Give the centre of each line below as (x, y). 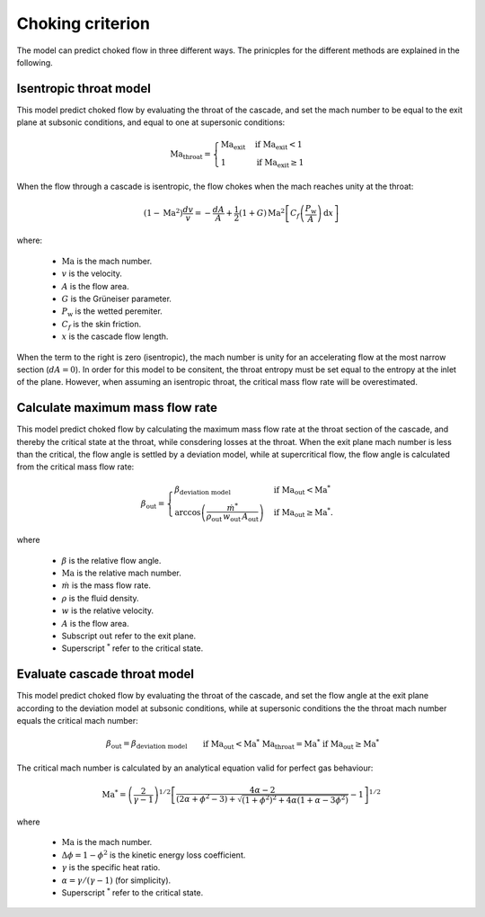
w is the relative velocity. (108, 610)
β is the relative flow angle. (111, 560)
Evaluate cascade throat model (106, 674)
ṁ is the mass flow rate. (106, 585)
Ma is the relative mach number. (121, 573)
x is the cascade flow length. (115, 336)
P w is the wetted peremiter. (112, 312)
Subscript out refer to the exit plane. (129, 636)
